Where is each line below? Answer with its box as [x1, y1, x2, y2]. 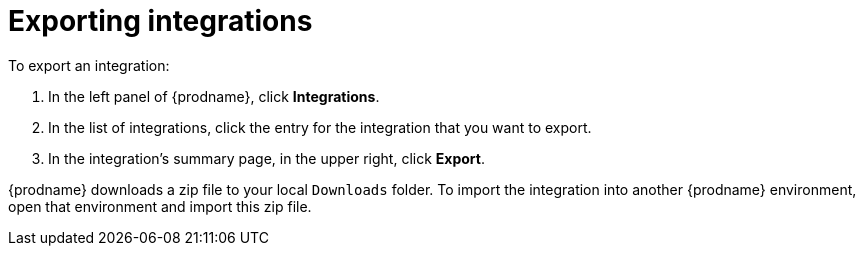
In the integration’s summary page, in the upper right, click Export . [48, 149, 485, 167]
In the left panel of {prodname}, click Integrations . [48, 87, 380, 105]
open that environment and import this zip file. [8, 197, 312, 215]
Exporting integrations [8, 4, 313, 38]
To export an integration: [8, 56, 170, 74]
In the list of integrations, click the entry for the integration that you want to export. [48, 118, 592, 136]
